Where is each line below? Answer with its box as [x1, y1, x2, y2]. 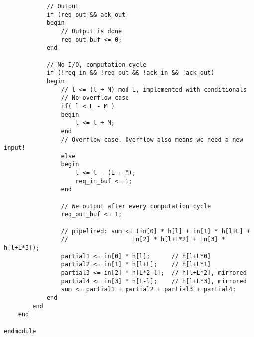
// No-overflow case [61, 94, 129, 102]
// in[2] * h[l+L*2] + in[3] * [61, 236, 225, 243]
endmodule [4, 327, 36, 335]
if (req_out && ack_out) [46, 11, 129, 18]
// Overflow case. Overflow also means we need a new [61, 136, 243, 143]
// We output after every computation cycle [61, 202, 211, 210]
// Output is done [61, 27, 122, 35]
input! [4, 144, 25, 152]
